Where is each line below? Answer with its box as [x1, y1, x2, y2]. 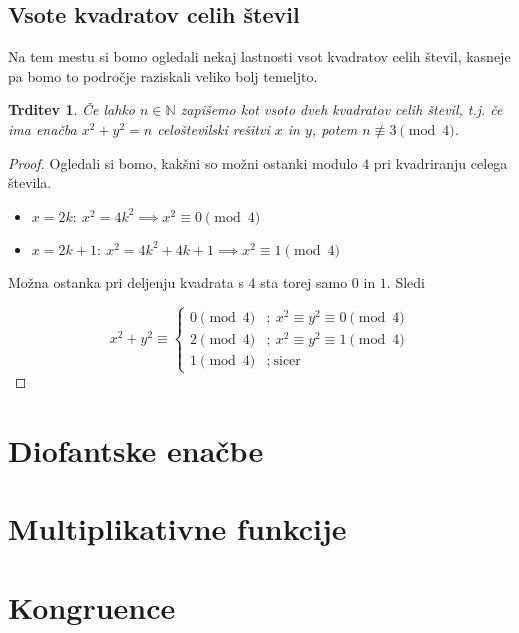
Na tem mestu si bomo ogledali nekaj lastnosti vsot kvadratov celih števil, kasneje [8, 46, 511, 67]
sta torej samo [260, 271, 348, 292]
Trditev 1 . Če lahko [8, 99, 135, 120]
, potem [311, 118, 358, 139]
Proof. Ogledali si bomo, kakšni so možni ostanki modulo [8, 152, 358, 173]
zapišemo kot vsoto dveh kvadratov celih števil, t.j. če [180, 99, 503, 120]
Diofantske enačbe [8, 429, 264, 470]
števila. [8, 172, 52, 193]
